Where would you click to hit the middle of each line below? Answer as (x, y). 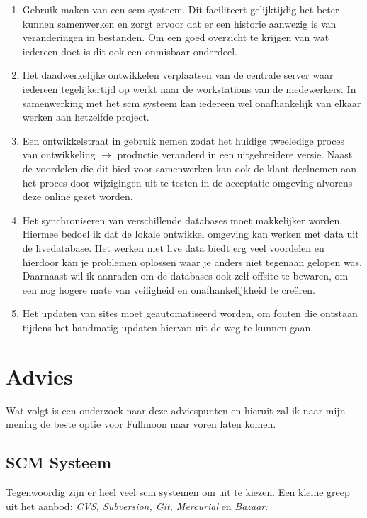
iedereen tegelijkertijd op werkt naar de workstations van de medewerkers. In (189, 88)
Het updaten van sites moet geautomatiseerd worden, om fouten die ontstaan (190, 313)
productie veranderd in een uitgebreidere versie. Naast (235, 154)
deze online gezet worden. (78, 196)
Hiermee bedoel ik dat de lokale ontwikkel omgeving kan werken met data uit (191, 234)
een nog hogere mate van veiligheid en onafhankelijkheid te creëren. (169, 289)
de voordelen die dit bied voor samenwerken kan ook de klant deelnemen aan (189, 168)
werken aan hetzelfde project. (86, 117)
